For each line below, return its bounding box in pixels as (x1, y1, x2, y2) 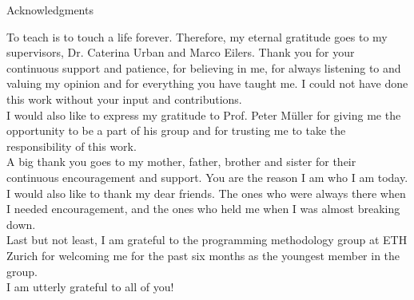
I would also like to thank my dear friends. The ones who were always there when (6, 184, 406, 201)
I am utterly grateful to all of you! (6, 278, 174, 295)
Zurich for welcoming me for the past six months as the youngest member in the (6, 247, 400, 263)
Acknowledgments (6, 2, 94, 18)
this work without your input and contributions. (6, 90, 242, 107)
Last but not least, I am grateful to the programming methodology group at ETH (6, 231, 408, 248)
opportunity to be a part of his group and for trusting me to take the (6, 122, 346, 139)
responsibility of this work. (6, 137, 137, 154)
